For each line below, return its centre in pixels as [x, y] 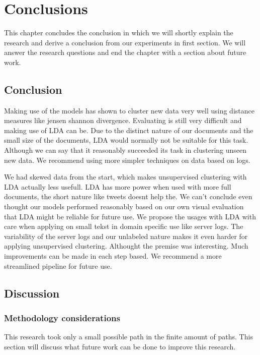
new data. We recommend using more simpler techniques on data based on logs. [127, 160]
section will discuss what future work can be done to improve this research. [120, 346]
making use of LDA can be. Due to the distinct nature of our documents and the [129, 130]
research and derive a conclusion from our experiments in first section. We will [125, 42]
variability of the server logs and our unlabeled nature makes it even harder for [126, 236]
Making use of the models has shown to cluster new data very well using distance [129, 110]
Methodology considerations [62, 317]
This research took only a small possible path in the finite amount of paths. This [128, 337]
